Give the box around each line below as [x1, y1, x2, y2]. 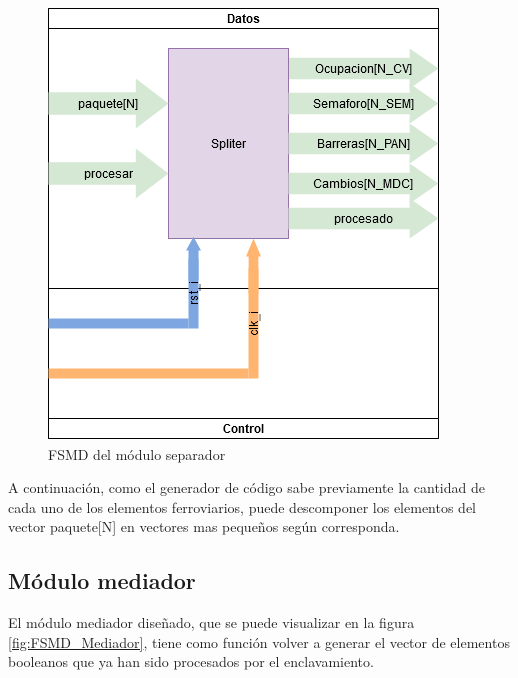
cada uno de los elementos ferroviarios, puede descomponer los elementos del [8, 496, 477, 517]
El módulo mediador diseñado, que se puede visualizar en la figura [8, 612, 415, 633]
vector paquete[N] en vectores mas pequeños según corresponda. [8, 516, 400, 537]
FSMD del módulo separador [48, 443, 226, 464]
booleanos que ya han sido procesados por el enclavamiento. [8, 651, 374, 672]
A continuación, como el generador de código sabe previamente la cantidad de [8, 477, 485, 498]
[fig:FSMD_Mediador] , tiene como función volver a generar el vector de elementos [8, 631, 510, 652]
